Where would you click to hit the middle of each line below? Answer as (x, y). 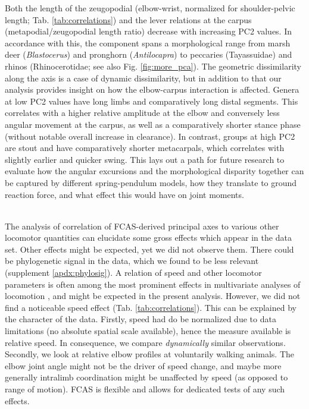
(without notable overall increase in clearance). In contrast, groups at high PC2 (150, 136)
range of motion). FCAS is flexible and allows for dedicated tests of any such (145, 389)
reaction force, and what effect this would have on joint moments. (124, 194)
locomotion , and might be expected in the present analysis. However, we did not (153, 296)
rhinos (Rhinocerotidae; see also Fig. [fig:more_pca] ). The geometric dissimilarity (153, 66)
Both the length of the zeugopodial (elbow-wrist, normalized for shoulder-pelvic (150, 8)
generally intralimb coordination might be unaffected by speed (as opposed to (146, 377)
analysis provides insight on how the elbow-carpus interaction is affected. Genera (152, 89)
